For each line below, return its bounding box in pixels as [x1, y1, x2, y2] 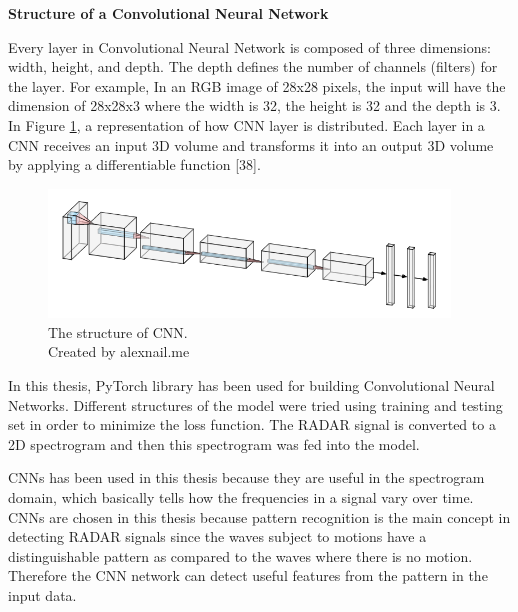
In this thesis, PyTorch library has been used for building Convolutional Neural [8, 375, 495, 396]
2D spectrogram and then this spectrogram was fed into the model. [8, 433, 420, 454]
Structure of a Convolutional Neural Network [8, 3, 329, 23]
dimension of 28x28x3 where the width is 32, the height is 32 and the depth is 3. [8, 95, 501, 116]
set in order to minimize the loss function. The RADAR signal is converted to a [8, 414, 496, 435]
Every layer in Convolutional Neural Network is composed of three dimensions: [8, 36, 491, 57]
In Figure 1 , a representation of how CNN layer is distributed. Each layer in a [8, 114, 485, 135]
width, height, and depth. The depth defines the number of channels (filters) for [8, 56, 498, 77]
